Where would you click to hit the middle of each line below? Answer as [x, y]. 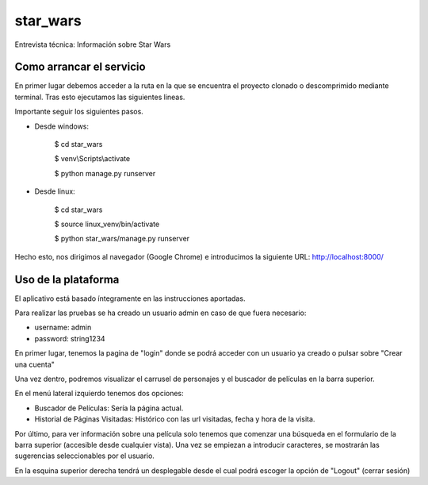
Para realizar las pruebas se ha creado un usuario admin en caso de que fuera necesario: [160, 313]
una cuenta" [35, 364]
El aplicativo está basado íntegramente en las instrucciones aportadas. [130, 298]
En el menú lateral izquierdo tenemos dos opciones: [99, 394]
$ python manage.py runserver [105, 173]
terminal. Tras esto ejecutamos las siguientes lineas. [100, 97]
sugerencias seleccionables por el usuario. [84, 456]
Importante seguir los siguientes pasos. [79, 112]
